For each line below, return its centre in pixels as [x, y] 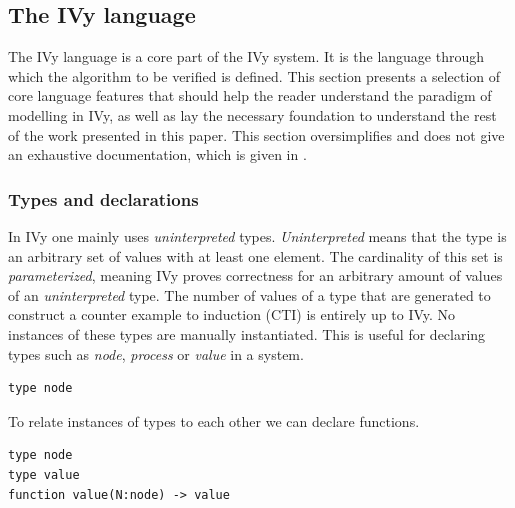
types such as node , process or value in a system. [156, 353]
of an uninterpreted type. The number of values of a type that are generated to [249, 294]
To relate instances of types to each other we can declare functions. [214, 420]
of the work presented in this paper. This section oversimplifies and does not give [256, 134]
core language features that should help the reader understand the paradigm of [250, 95]
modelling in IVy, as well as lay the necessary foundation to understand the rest [252, 114]
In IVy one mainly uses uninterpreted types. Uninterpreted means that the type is [257, 235]
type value [44, 474]
